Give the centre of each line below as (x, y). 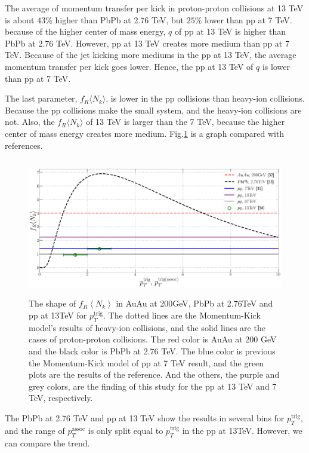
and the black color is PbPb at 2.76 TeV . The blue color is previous (152, 351)
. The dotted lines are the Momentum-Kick (182, 315)
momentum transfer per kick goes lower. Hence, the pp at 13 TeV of (129, 66)
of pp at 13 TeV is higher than (231, 31)
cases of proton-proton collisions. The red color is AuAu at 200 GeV (153, 339)
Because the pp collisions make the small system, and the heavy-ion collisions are (153, 110)
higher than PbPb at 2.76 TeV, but (120, 19)
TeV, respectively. (61, 398)
